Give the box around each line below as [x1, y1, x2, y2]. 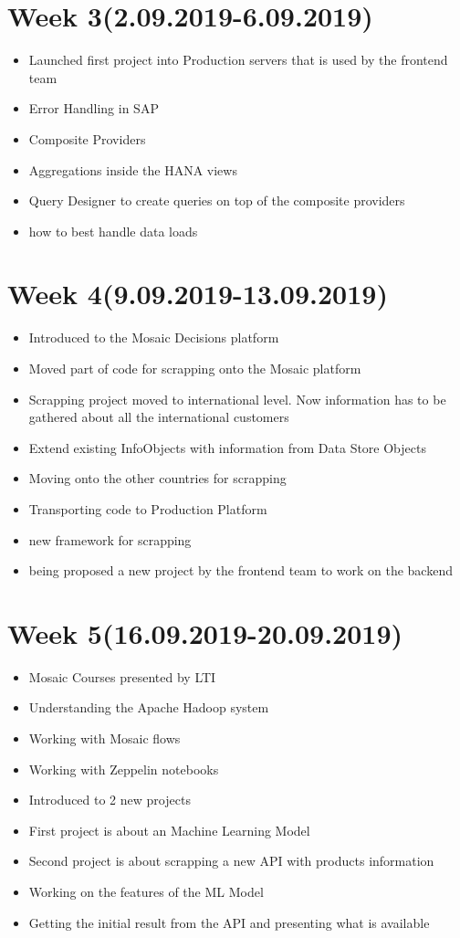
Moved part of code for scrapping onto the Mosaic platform [28, 359, 361, 377]
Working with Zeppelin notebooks [28, 759, 219, 778]
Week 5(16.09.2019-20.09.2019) [7, 614, 403, 651]
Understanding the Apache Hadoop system [28, 698, 269, 717]
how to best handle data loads [28, 221, 198, 240]
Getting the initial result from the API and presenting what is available [28, 912, 430, 932]
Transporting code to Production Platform [28, 499, 267, 518]
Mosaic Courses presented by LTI [28, 667, 216, 686]
